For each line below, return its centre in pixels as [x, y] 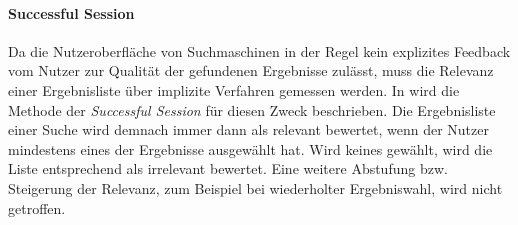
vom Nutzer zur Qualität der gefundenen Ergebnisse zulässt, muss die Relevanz [251, 70]
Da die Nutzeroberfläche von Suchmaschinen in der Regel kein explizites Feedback [259, 50]
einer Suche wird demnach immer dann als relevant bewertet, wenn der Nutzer [248, 129]
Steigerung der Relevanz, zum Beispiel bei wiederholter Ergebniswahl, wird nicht [255, 187]
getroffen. [37, 207]
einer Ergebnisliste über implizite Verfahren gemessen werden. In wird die [234, 89]
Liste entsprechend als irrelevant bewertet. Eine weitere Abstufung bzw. [228, 168]
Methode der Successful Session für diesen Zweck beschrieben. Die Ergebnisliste [252, 109]
